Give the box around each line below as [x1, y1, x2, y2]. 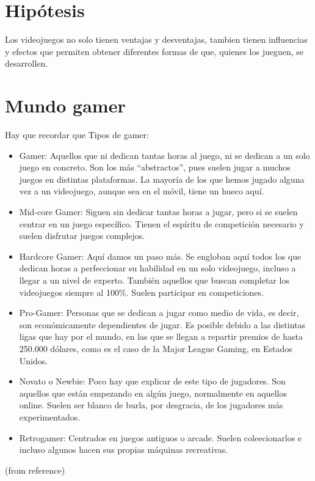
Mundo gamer [5, 93, 126, 118]
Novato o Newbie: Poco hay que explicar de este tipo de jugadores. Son [19, 375, 286, 387]
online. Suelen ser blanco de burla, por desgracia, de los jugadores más [19, 398, 283, 411]
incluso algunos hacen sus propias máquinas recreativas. [19, 443, 228, 456]
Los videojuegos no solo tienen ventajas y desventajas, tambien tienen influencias [5, 33, 308, 46]
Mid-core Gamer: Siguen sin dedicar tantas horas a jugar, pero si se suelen [19, 205, 298, 218]
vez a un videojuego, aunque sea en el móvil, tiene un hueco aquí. [19, 185, 264, 197]
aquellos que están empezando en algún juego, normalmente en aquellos [19, 386, 287, 399]
